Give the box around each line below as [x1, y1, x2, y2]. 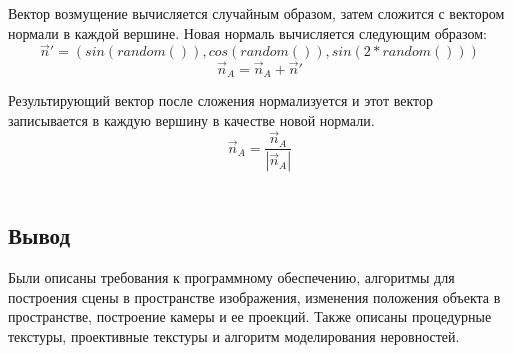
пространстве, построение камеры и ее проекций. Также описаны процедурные [8, 306, 492, 327]
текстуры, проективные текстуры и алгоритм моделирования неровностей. [8, 325, 460, 346]
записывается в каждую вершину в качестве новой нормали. [8, 109, 375, 130]
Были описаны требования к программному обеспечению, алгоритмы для [8, 267, 455, 288]
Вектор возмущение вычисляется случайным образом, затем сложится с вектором [8, 3, 505, 23]
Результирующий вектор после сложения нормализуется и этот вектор [8, 90, 433, 111]
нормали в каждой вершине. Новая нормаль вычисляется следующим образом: [8, 22, 487, 43]
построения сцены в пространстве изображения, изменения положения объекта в [8, 286, 501, 307]
